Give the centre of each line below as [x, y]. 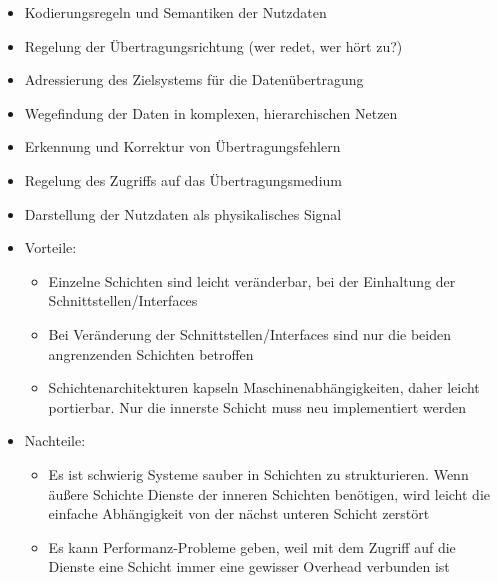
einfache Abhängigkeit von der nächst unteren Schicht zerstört [239, 513]
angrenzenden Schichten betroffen [151, 353]
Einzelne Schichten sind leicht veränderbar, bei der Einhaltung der [252, 280]
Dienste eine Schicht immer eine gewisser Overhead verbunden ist [249, 566]
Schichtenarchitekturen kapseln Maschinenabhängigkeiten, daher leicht [264, 387]
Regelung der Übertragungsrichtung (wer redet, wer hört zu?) [213, 45]
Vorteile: [50, 247]
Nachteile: [55, 440]
